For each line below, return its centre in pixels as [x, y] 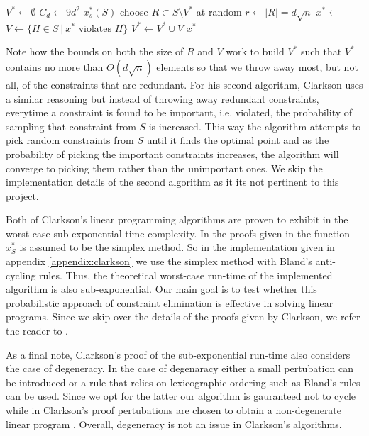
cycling [21, 275]
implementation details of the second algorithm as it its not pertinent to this [172, 182]
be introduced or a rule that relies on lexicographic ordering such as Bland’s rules [183, 382]
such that [321, 51]
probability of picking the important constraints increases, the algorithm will [172, 153]
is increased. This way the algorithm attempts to [255, 126]
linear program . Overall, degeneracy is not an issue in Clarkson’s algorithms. [174, 424]
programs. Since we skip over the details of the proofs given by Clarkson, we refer [183, 317]
